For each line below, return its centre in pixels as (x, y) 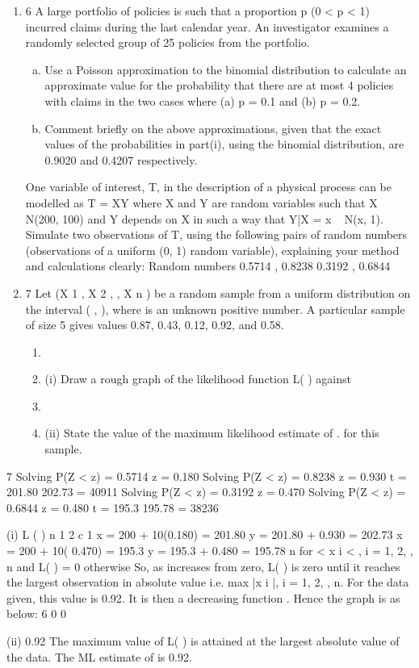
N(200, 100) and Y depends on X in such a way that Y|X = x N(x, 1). (204, 218)
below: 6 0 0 (36, 614)
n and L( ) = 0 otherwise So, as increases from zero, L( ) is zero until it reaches (203, 566)
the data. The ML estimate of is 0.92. (99, 656)
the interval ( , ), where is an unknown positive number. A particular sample (215, 309)
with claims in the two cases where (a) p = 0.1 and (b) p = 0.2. (203, 100)
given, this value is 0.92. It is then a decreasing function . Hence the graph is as (203, 597)
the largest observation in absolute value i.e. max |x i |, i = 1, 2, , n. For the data (208, 582)
